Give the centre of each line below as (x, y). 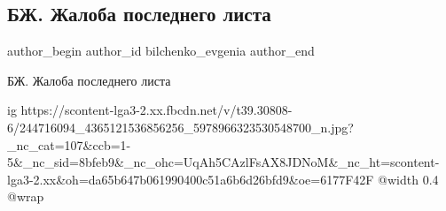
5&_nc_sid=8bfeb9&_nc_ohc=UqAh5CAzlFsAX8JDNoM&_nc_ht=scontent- (223, 162)
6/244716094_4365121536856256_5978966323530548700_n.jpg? (180, 127)
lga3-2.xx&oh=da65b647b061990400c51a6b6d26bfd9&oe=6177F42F (191, 179)
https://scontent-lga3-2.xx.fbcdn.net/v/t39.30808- (156, 110)
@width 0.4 (408, 179)
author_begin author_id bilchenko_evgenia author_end (161, 51)
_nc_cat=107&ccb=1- (69, 144)
